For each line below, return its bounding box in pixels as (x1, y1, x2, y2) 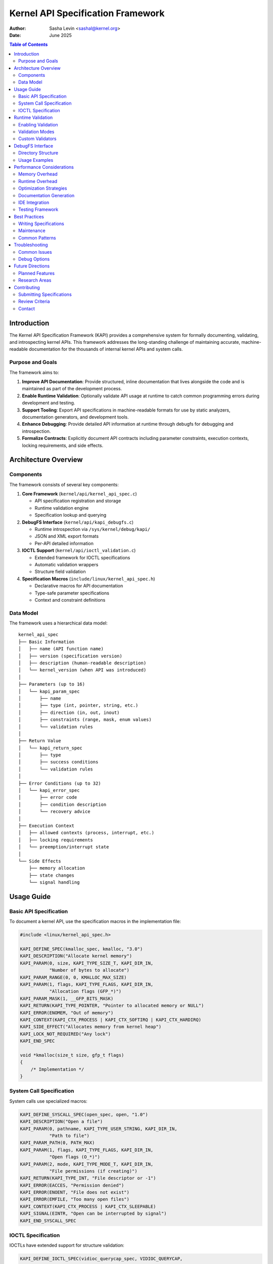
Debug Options (18, 256, 50, 262)
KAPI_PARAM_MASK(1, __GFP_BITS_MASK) (20, 996, 114, 1001)
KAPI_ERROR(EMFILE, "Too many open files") (20, 1196, 130, 1202)
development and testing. (22, 400, 75, 406)
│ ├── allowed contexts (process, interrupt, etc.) (18, 830, 154, 836)
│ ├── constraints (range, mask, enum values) (18, 717, 152, 723)
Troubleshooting (14, 242, 48, 248)
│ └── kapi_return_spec (18, 745, 83, 751)
